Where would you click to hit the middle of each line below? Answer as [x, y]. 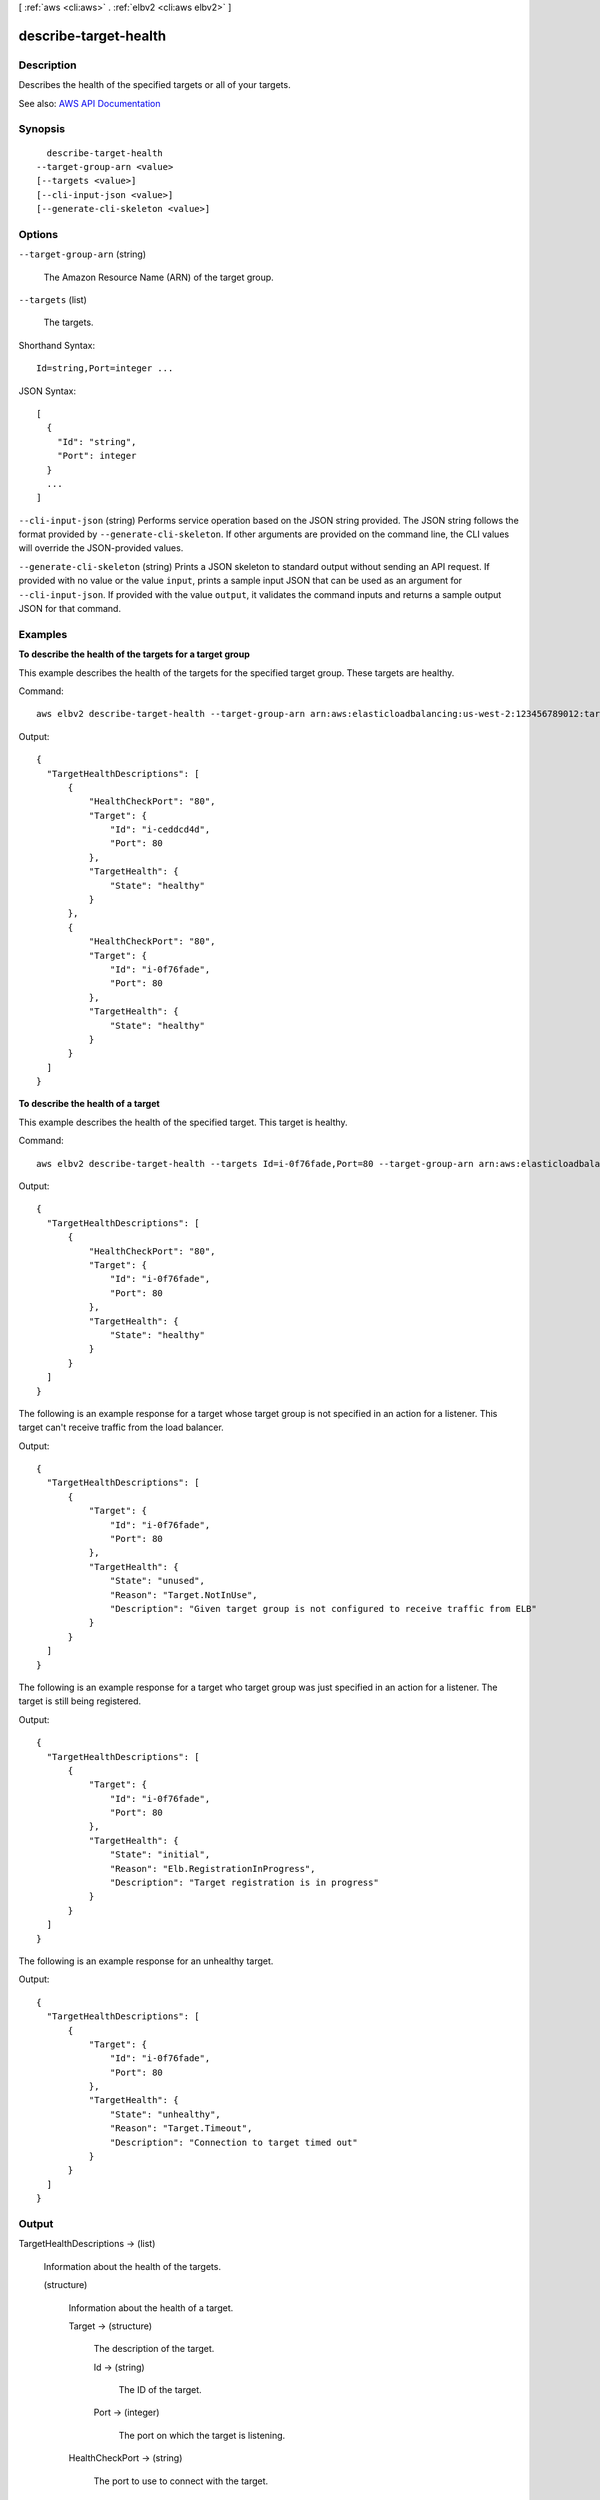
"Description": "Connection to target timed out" [234, 2142]
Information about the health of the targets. [132, 2266]
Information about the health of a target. [151, 2307]
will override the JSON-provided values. [101, 548]
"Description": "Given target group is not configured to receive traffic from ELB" [323, 1608]
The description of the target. [154, 2349]
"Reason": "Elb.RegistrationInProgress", [213, 1868]
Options [38, 234]
